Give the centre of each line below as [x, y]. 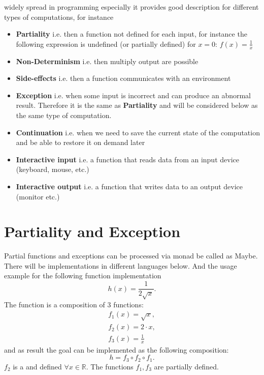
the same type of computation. [64, 115]
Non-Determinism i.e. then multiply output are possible [107, 61]
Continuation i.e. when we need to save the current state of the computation [138, 132]
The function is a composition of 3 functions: [74, 304]
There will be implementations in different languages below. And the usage [121, 265]
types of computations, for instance [59, 17]
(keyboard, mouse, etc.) [53, 169]
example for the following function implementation [83, 276]
